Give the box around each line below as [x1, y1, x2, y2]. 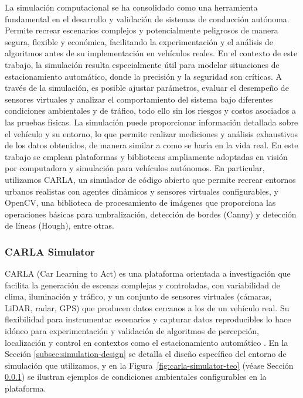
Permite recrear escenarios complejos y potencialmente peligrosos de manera [5, 24, 278, 36]
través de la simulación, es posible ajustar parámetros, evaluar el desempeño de [5, 81, 289, 94]
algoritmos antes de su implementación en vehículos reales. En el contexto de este [5, 47, 298, 59]
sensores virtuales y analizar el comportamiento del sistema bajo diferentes [5, 93, 273, 105]
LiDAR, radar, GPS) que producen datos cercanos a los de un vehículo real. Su [5, 301, 290, 314]
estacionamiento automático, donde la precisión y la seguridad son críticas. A [5, 70, 282, 82]
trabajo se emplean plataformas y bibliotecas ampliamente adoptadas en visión [5, 150, 288, 162]
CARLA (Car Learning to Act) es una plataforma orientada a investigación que [5, 267, 291, 280]
